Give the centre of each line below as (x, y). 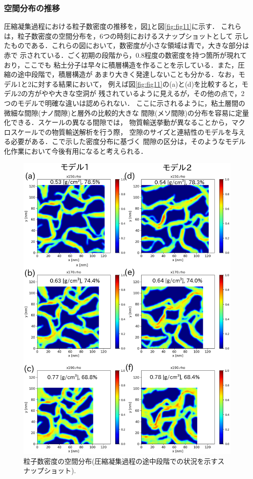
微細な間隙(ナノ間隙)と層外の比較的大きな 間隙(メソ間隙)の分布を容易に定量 (126, 112)
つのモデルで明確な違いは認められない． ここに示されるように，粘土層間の (125, 103)
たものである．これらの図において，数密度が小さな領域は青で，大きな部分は (126, 45)
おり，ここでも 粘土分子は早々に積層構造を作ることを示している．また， (121, 64)
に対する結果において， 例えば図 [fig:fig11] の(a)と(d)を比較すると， (136, 84)
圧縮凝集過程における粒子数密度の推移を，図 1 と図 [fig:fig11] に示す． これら (123, 26)
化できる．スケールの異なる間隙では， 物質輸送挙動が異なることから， (118, 122)
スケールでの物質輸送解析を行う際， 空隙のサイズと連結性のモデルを (121, 132)
